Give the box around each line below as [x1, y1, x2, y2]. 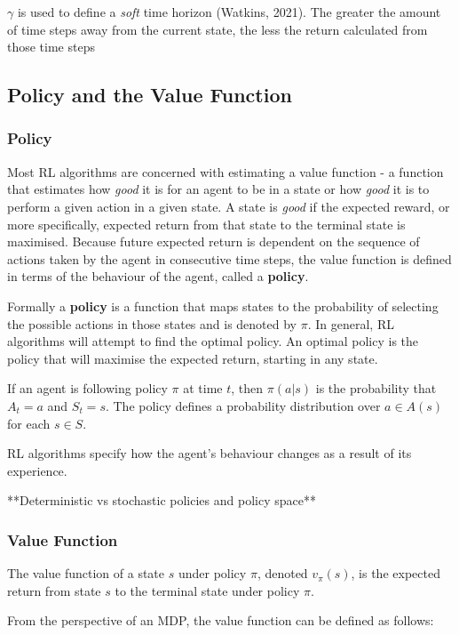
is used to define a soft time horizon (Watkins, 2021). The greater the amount [17, 3, 441, 20]
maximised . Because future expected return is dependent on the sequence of [7, 232, 420, 251]
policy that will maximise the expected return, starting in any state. [7, 349, 378, 367]
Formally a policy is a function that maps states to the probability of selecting [7, 296, 439, 315]
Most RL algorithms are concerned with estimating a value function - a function [7, 162, 444, 181]
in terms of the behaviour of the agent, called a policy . [7, 267, 309, 285]
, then [231, 379, 264, 398]
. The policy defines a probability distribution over [105, 396, 381, 414]
